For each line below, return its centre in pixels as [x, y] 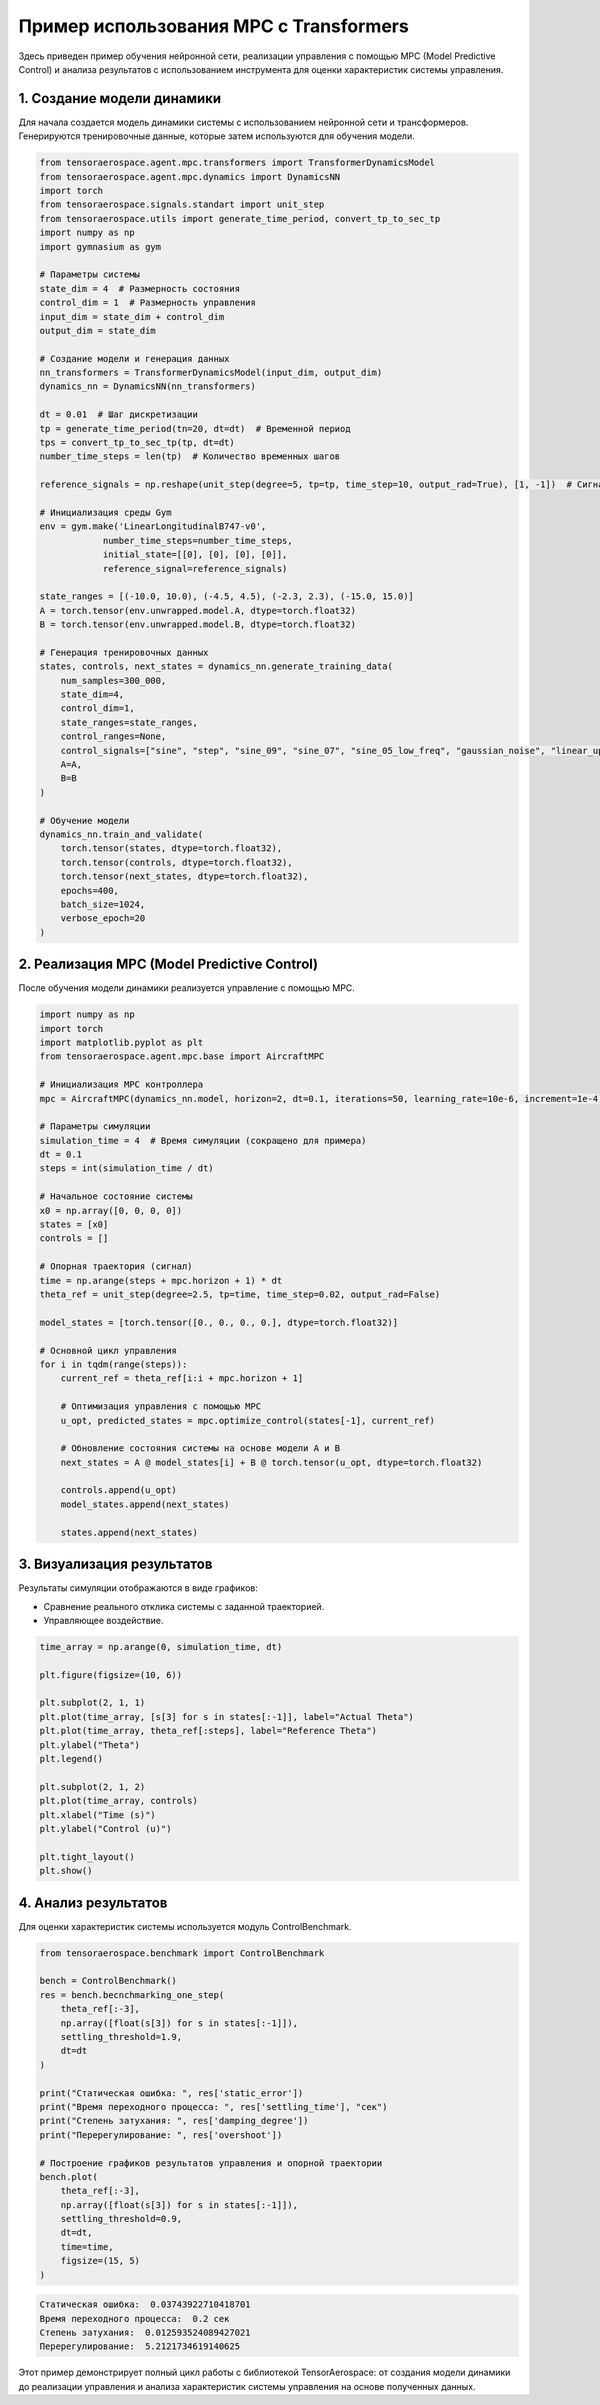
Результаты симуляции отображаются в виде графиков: [138, 1588]
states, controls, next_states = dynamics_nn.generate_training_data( [216, 666]
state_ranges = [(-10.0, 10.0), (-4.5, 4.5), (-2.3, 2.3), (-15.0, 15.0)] [227, 596]
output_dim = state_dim [98, 330]
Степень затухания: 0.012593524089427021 [145, 2332]
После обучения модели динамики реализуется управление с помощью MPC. [186, 988]
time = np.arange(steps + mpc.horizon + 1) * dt [161, 1280]
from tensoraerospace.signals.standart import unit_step [182, 204]
